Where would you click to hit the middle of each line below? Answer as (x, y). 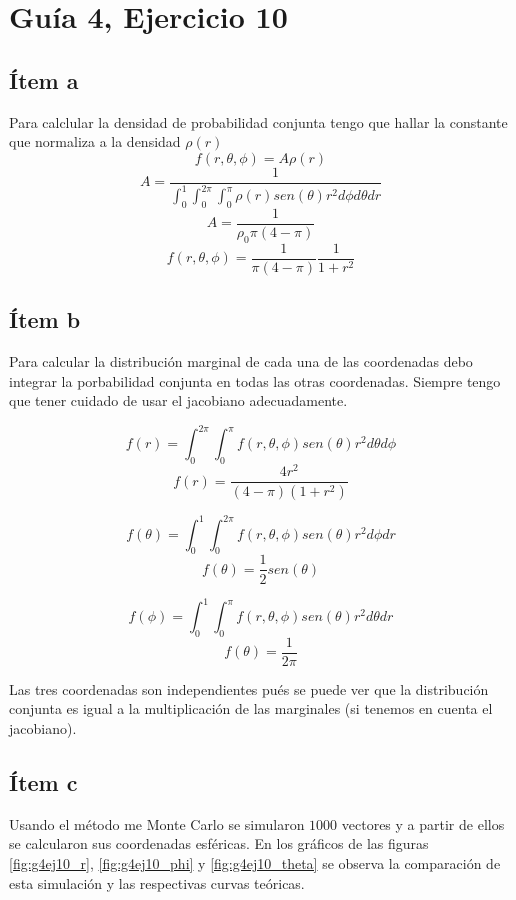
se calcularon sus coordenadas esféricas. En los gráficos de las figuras (219, 843)
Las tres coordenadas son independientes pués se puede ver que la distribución (249, 688)
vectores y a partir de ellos (423, 823)
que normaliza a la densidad (95, 141)
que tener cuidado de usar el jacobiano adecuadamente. (178, 400)
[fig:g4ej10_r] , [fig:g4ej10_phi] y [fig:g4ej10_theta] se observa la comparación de (255, 863)
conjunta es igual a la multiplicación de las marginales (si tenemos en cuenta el (251, 708)
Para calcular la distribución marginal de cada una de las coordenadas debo (241, 361)
